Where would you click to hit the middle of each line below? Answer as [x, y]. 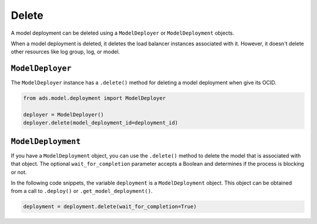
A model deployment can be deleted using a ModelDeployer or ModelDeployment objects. [123, 33]
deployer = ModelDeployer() [63, 115]
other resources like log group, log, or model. [65, 52]
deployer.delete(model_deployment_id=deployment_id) [101, 123]
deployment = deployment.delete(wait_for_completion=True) [110, 207]
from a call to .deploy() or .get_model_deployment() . [82, 191]
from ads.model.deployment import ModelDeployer [95, 98]
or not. [19, 172]
